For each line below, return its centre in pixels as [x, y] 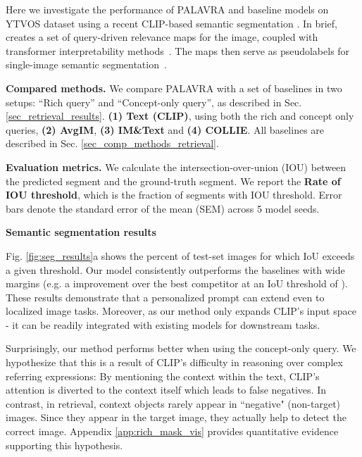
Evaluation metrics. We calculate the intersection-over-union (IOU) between [176, 167]
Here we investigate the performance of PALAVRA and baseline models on [167, 9]
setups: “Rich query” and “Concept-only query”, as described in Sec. [154, 102]
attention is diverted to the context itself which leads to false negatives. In [166, 390]
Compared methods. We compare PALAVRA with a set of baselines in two [174, 88]
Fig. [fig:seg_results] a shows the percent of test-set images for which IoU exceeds [180, 255]
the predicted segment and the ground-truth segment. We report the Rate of [173, 181]
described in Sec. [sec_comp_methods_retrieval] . [112, 143]
